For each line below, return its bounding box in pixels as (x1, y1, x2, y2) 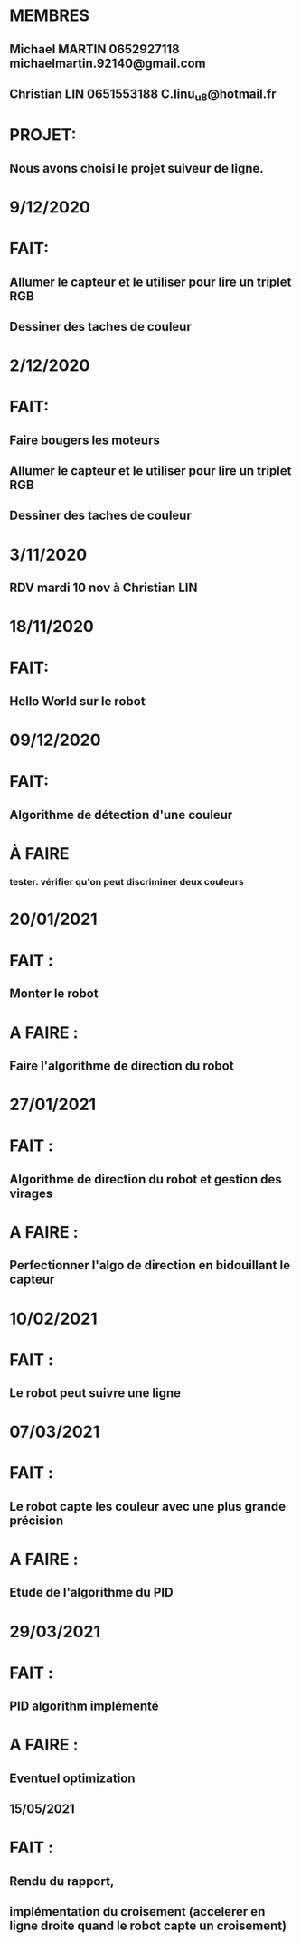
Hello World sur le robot (9, 693, 146, 709)
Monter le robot (9, 986, 99, 1002)
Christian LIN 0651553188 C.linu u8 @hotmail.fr (9, 86, 277, 104)
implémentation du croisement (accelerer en (9, 1904, 266, 1919)
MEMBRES (9, 5, 90, 26)
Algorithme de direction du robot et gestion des (9, 1172, 282, 1187)
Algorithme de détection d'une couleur (9, 806, 233, 823)
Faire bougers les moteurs (9, 432, 160, 448)
